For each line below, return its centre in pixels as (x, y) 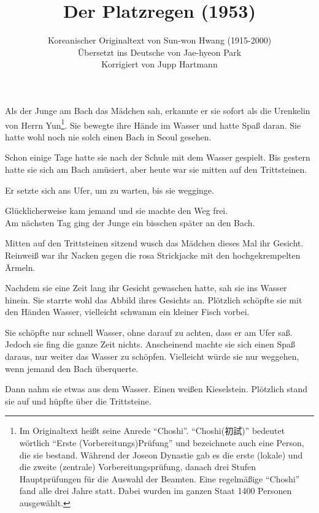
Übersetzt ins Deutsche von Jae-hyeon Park (159, 52)
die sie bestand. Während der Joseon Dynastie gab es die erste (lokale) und (161, 454)
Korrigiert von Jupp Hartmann (159, 64)
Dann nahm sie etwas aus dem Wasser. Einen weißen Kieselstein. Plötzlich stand (156, 389)
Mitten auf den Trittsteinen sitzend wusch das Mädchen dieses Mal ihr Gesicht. (154, 243)
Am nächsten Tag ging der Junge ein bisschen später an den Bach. (130, 222)
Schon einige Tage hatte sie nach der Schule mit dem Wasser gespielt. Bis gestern (158, 157)
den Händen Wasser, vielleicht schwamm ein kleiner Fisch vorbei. (127, 312)
